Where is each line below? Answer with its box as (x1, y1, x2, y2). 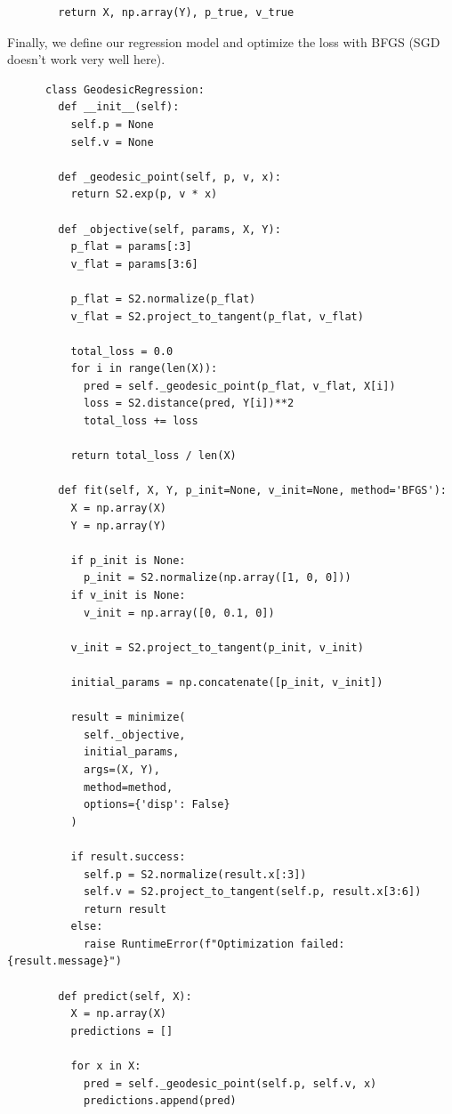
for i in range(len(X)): (70, 362, 218, 375)
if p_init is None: (70, 553, 186, 567)
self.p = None (70, 117, 154, 131)
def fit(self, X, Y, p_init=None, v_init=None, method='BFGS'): (58, 484, 447, 497)
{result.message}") (7, 955, 122, 968)
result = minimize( (70, 711, 186, 724)
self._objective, (83, 728, 186, 741)
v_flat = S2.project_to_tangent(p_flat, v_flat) (70, 310, 364, 323)
